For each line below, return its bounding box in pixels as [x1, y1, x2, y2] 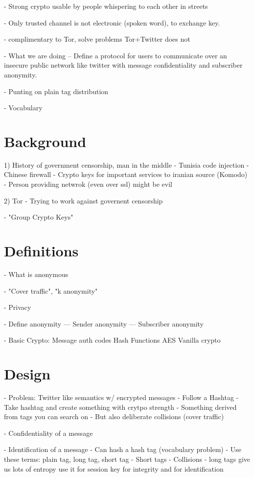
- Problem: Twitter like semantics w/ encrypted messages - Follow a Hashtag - [4, 392, 239, 402]
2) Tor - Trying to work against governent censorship [4, 195, 163, 205]
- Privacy [4, 302, 31, 312]
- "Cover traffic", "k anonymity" [4, 285, 98, 296]
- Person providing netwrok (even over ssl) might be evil [4, 179, 172, 189]
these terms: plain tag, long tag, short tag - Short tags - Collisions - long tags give [4, 454, 251, 464]
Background [4, 131, 87, 151]
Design [4, 364, 51, 384]
